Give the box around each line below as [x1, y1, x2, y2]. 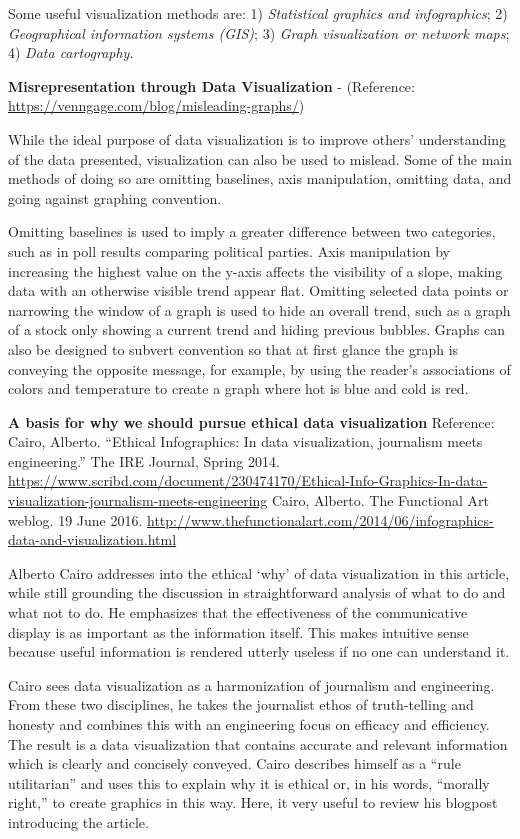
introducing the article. [8, 811, 149, 832]
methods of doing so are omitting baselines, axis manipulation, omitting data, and [8, 168, 512, 189]
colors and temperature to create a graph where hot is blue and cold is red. [8, 378, 469, 399]
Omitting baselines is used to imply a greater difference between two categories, [8, 221, 496, 242]
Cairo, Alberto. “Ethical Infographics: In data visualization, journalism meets [8, 431, 483, 452]
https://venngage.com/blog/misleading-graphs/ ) [8, 95, 305, 116]
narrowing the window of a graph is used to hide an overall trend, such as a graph [8, 299, 511, 320]
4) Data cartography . [8, 42, 134, 63]
